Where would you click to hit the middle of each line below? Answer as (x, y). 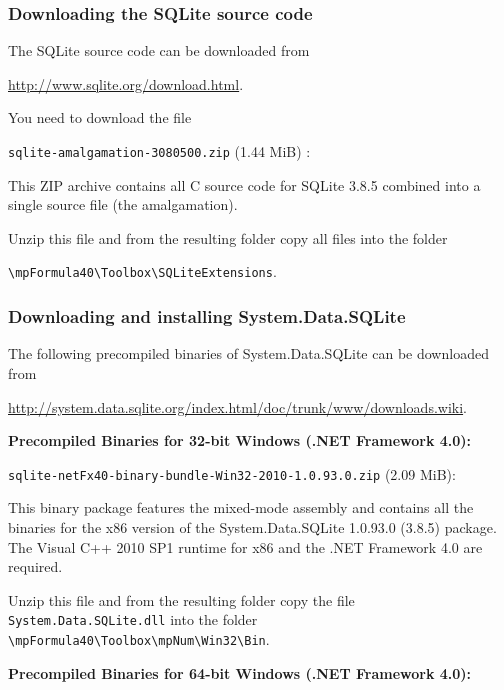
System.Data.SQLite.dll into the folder (133, 619)
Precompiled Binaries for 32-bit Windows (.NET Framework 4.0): (240, 440)
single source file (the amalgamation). (123, 204)
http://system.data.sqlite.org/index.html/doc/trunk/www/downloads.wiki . (237, 406)
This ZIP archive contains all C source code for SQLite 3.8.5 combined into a (244, 184)
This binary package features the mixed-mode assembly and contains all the (241, 507)
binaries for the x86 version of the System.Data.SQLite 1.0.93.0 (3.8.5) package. (252, 526)
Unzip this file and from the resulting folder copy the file (181, 599)
